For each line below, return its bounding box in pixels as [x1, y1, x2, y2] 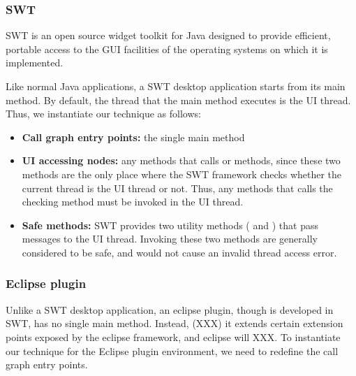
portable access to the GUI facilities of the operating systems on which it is [6, 41, 328, 56]
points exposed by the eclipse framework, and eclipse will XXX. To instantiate [6, 329, 341, 344]
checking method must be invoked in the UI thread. [22, 194, 244, 209]
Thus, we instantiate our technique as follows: [6, 106, 201, 121]
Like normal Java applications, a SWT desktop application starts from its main [6, 79, 346, 93]
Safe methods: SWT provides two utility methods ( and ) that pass [22, 217, 318, 232]
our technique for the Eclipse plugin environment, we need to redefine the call [6, 343, 339, 358]
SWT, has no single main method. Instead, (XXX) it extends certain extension [6, 316, 343, 331]
